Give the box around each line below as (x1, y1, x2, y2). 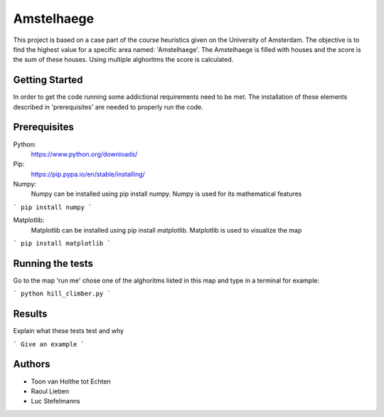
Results (13, 308, 48, 320)
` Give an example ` (13, 340, 85, 348)
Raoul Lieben (31, 386, 70, 395)
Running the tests (13, 257, 94, 270)
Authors (13, 358, 50, 370)
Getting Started (13, 74, 83, 86)
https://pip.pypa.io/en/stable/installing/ (31, 169, 145, 178)
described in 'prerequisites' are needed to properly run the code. (13, 102, 204, 111)
